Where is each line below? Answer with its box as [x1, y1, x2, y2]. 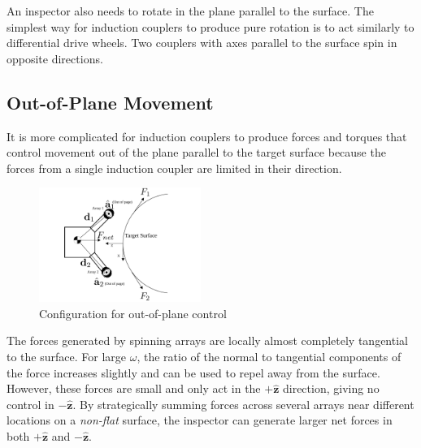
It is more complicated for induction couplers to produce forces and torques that [7, 127, 407, 144]
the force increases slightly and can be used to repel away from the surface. [7, 364, 380, 381]
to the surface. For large [7, 348, 126, 365]
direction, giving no [282, 380, 380, 397]
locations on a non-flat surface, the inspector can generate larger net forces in [7, 411, 393, 429]
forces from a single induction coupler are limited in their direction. [7, 159, 342, 176]
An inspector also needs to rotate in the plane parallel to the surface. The [7, 2, 374, 19]
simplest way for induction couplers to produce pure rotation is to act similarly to [7, 18, 414, 35]
